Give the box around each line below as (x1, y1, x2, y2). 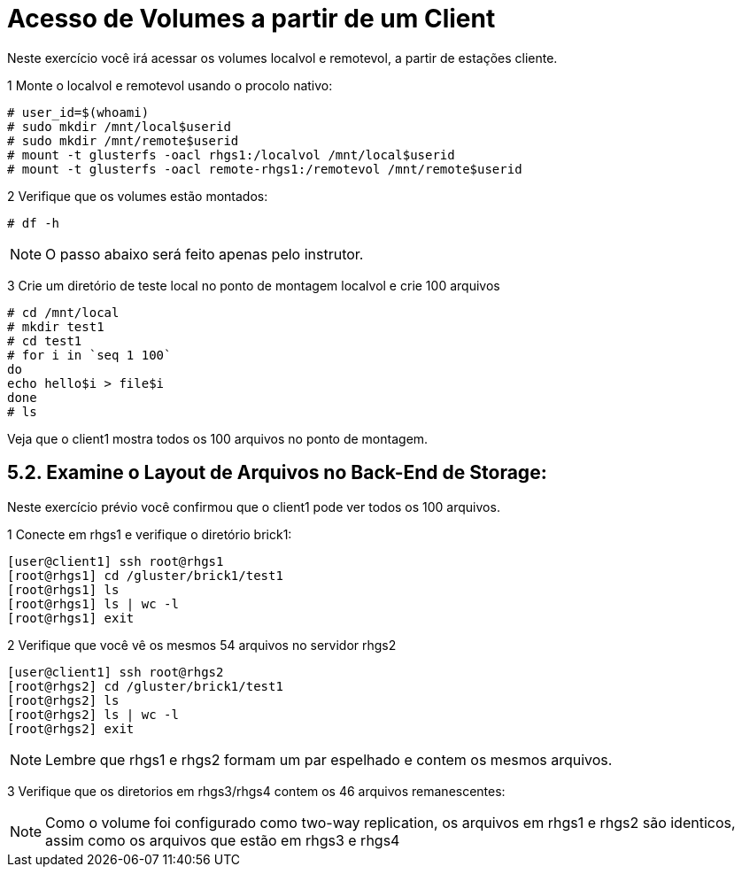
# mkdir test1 (7, 319, 104, 334)
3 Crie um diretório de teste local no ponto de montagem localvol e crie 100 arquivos (7, 277, 500, 293)
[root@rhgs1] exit (7, 610, 135, 625)
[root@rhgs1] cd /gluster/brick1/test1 (7, 568, 283, 583)
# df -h (7, 215, 60, 230)
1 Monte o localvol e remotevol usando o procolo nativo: (7, 77, 333, 93)
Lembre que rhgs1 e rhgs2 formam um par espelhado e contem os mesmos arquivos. (45, 750, 613, 769)
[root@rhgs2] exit (7, 721, 135, 736)
